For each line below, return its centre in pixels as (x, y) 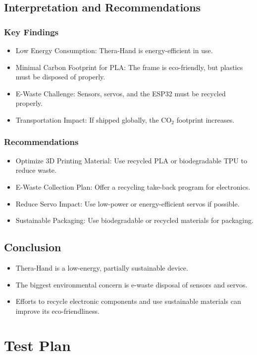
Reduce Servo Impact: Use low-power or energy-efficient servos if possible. (128, 203)
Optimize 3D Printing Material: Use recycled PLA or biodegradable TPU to (131, 160)
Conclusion (33, 247)
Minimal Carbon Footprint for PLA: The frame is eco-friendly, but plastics (129, 67)
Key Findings (31, 32)
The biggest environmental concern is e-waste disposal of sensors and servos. (131, 284)
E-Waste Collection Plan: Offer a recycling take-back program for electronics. (133, 186)
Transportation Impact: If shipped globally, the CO (94, 119)
